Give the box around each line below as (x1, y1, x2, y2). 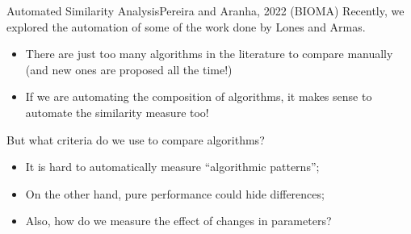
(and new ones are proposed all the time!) (25, 61, 233, 77)
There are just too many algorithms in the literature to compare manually (25, 45, 393, 62)
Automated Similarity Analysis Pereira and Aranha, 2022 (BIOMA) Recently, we (6, 2, 405, 19)
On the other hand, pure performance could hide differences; (25, 185, 325, 202)
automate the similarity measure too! (25, 103, 209, 120)
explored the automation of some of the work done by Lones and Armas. (6, 18, 366, 35)
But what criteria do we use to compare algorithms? (6, 131, 265, 148)
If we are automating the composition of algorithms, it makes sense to (25, 88, 372, 105)
